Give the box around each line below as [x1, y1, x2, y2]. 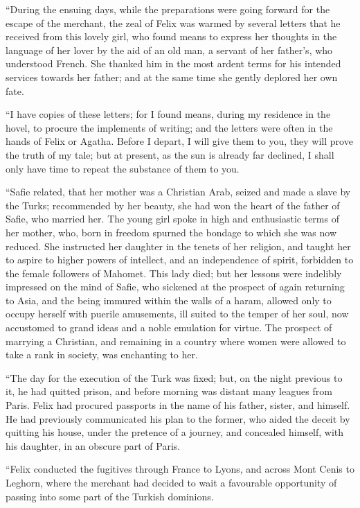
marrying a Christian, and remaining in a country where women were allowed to [6, 333, 346, 348]
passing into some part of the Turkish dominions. [6, 489, 214, 503]
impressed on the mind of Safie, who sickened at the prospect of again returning [6, 279, 345, 294]
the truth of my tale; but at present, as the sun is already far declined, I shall [6, 147, 334, 161]
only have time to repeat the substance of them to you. [6, 161, 240, 175]
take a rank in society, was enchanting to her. [6, 347, 198, 362]
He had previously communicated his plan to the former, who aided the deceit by [6, 411, 350, 426]
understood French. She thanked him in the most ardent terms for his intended [6, 56, 341, 71]
